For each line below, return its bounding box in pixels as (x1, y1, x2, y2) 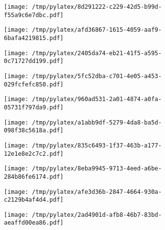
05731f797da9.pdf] (4, 104, 64, 111)
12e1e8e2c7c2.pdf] (4, 150, 64, 157)
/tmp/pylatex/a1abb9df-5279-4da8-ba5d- (32, 119, 162, 126)
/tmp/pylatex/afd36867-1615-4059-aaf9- (32, 26, 162, 34)
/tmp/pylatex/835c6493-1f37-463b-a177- (32, 142, 162, 149)
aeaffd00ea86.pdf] (4, 219, 64, 227)
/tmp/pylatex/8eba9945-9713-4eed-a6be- (32, 165, 162, 172)
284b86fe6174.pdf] (4, 173, 64, 180)
